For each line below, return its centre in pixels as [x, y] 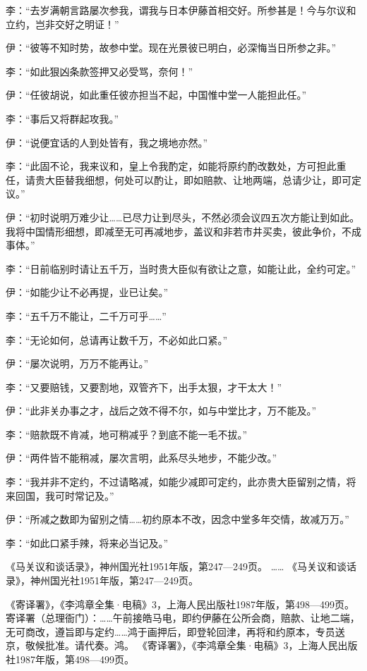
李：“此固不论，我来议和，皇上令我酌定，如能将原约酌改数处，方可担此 [171, 166]
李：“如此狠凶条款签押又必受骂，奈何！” [100, 71]
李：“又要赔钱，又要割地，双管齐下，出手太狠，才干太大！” [144, 387]
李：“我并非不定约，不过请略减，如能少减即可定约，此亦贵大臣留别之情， [176, 482]
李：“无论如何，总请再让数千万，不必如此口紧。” [117, 339]
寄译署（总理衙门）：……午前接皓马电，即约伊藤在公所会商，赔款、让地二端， [183, 618]
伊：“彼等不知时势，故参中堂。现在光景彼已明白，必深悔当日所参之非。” [171, 48]
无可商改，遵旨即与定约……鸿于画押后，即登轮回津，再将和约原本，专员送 [175, 631]
